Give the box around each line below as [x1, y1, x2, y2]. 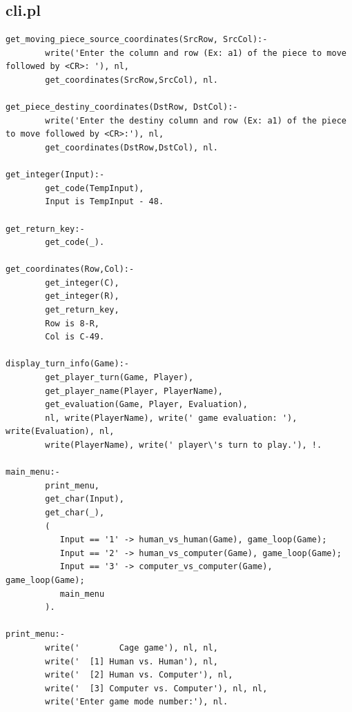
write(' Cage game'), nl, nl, [45, 642, 218, 653]
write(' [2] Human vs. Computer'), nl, [45, 670, 233, 680]
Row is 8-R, [45, 318, 100, 328]
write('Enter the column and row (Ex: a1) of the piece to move [45, 48, 346, 58]
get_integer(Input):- [6, 170, 105, 180]
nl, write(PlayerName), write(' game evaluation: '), [45, 413, 297, 423]
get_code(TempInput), [45, 183, 144, 193]
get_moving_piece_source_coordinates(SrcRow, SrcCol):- [6, 34, 268, 45]
